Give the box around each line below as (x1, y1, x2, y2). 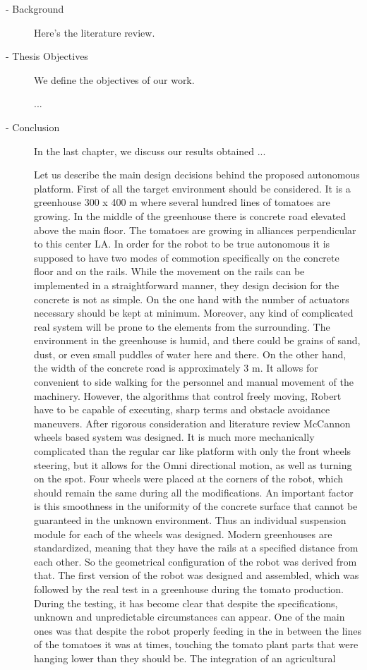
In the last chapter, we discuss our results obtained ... (34, 143, 266, 158)
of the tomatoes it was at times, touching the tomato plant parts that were (34, 637, 359, 652)
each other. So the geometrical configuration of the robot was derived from (34, 554, 357, 568)
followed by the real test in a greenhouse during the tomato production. (34, 581, 344, 596)
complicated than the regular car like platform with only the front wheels (34, 444, 351, 458)
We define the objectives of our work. (34, 72, 195, 87)
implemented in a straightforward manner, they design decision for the (34, 277, 339, 292)
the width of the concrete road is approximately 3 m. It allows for (34, 360, 318, 375)
